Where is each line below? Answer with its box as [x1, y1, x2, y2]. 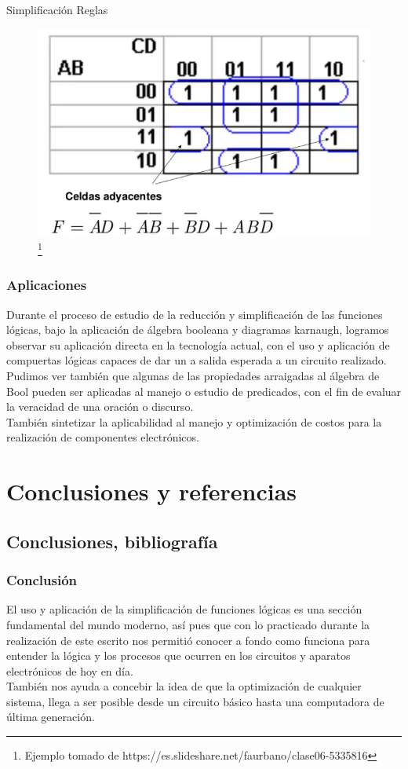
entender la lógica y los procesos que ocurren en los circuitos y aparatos [6, 647, 351, 664]
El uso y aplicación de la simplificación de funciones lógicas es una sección [6, 601, 362, 617]
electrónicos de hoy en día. [6, 662, 133, 679]
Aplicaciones [6, 275, 87, 295]
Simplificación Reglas [6, 2, 108, 17]
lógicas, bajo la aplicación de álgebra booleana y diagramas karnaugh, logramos [6, 321, 389, 338]
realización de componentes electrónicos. [6, 429, 199, 445]
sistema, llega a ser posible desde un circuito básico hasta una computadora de [6, 693, 384, 709]
